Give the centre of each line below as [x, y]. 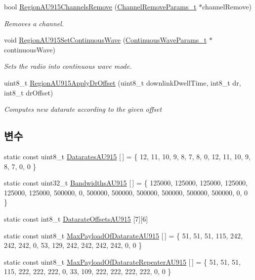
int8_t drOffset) [29, 92]
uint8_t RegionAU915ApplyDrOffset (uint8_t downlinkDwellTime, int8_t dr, [123, 82]
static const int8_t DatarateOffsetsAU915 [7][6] [76, 218]
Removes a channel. [34, 23]
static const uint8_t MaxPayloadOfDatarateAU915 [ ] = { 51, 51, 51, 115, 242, [123, 235]
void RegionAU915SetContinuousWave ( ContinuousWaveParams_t [106, 40]
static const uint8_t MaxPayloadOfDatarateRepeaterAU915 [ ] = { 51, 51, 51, [122, 261]
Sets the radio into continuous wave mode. [68, 66]
